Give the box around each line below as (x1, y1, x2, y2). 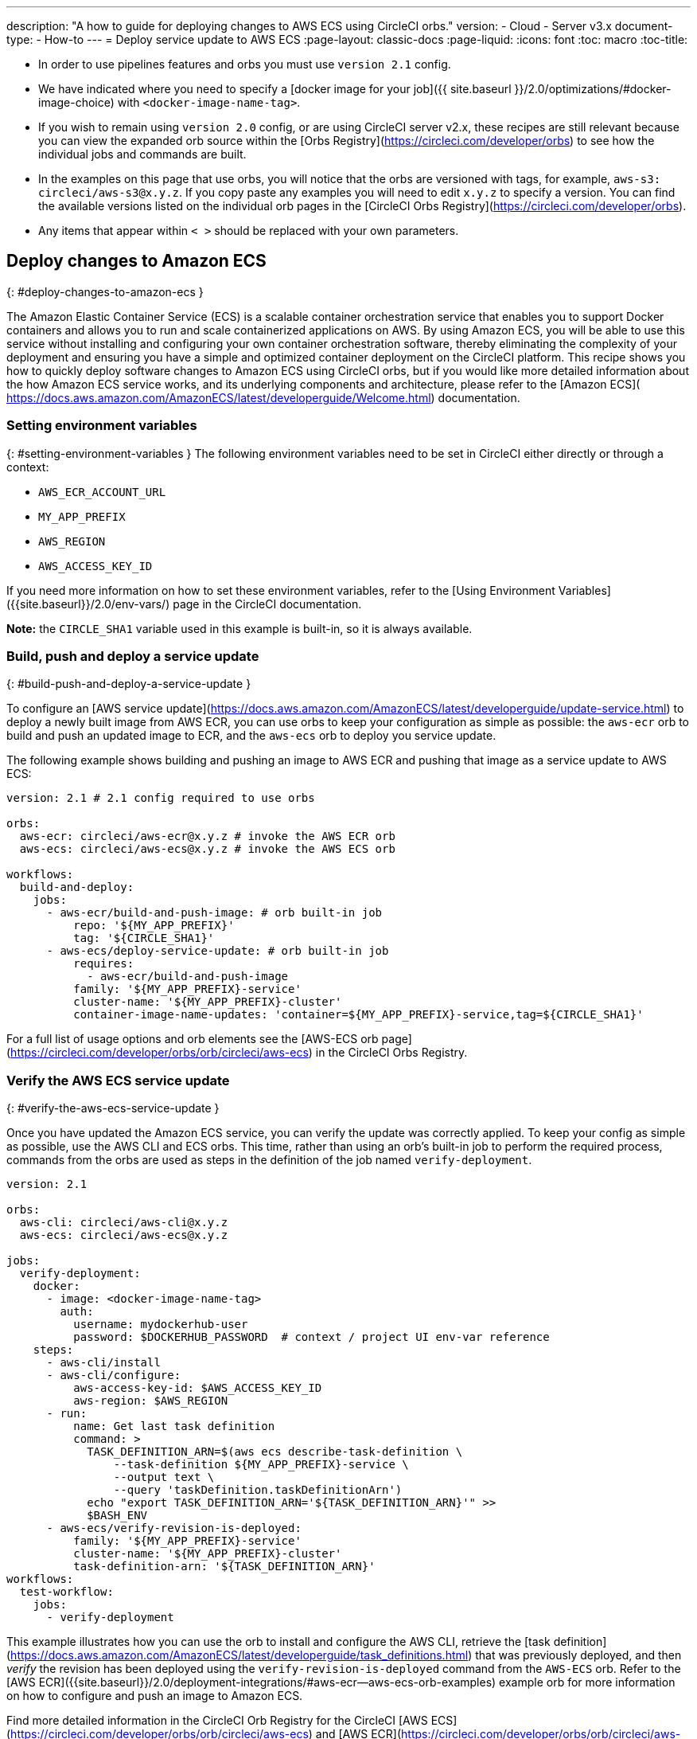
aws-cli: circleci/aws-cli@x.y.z (19, 1216, 228, 1229)
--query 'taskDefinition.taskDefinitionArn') (113, 1483, 403, 1497)
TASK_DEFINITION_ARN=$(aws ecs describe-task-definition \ (87, 1445, 463, 1459)
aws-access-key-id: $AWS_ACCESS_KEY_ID (73, 1381, 322, 1395)
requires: (73, 957, 134, 971)
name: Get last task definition (73, 1420, 275, 1433)
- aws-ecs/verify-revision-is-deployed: (46, 1522, 302, 1535)
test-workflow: (19, 1585, 114, 1599)
